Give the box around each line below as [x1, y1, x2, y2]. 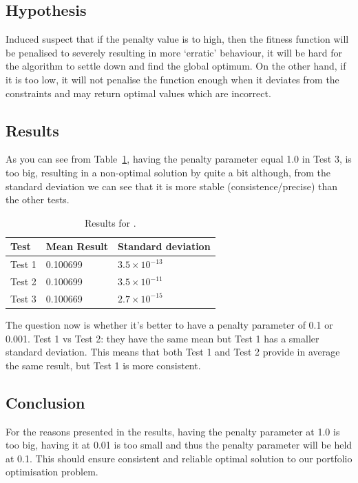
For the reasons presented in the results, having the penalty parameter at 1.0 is [6, 424, 340, 438]
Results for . [84, 215, 136, 229]
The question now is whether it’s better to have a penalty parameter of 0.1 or [6, 317, 333, 331]
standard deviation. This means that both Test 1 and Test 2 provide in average [6, 345, 340, 359]
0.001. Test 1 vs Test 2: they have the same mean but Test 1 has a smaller [6, 331, 319, 345]
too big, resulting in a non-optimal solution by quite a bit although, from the [6, 165, 331, 179]
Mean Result [45, 239, 109, 254]
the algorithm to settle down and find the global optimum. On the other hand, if [6, 59, 346, 73]
